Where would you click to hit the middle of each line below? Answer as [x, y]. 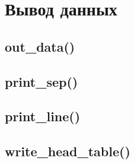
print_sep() [42, 81]
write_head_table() [68, 151]
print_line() [43, 116]
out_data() [40, 46]
